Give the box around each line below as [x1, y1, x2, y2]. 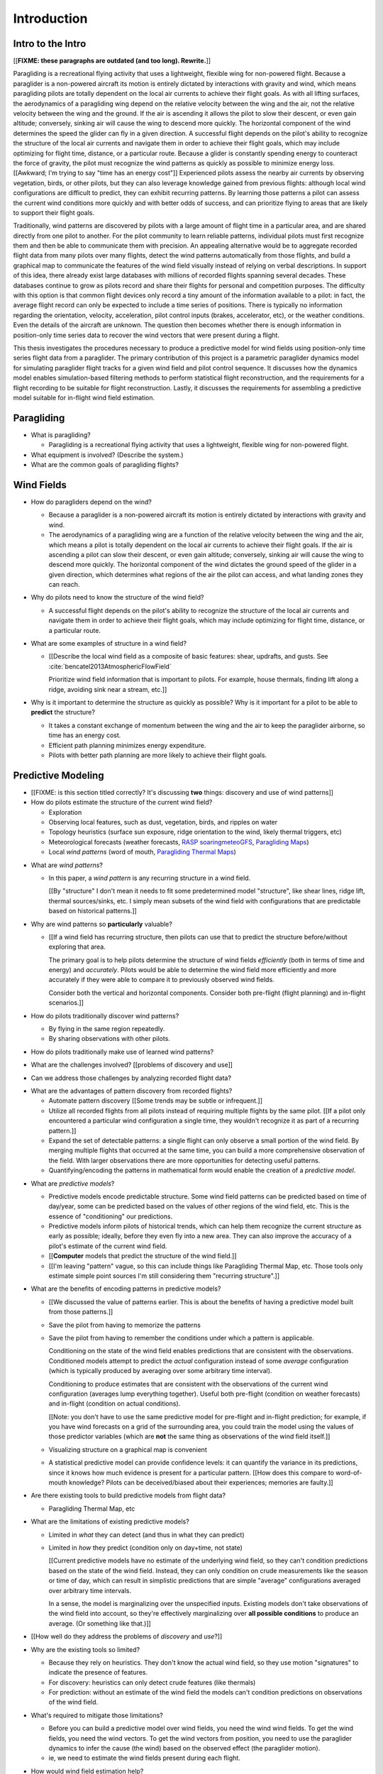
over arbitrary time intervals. [48, 1586, 131, 1594]
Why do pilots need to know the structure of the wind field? [30, 593, 204, 602]
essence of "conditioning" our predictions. [48, 1212, 173, 1221]
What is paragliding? [30, 430, 91, 439]
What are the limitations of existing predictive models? [30, 1517, 189, 1526]
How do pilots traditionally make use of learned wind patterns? [30, 1047, 214, 1056]
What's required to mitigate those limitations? [30, 1711, 163, 1719]
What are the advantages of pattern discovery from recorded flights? [30, 1086, 233, 1095]
